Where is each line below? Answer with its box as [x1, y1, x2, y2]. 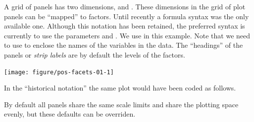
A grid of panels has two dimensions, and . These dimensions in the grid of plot [4, 1, 246, 11]
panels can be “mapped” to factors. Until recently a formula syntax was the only [4, 11, 249, 21]
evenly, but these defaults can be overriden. [4, 109, 136, 119]
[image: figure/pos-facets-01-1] [4, 68, 114, 76]
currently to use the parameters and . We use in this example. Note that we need [4, 30, 251, 40]
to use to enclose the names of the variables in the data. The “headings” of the [4, 40, 243, 50]
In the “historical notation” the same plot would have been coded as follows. [4, 83, 236, 93]
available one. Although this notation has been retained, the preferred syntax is [4, 21, 245, 31]
